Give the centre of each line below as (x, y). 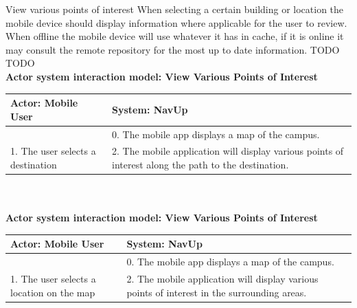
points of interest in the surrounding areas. (217, 292)
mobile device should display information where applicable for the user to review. (176, 22)
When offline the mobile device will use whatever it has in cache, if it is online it (175, 36)
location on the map (53, 292)
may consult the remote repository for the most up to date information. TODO (173, 49)
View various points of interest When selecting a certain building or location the (175, 9)
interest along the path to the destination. (200, 164)
